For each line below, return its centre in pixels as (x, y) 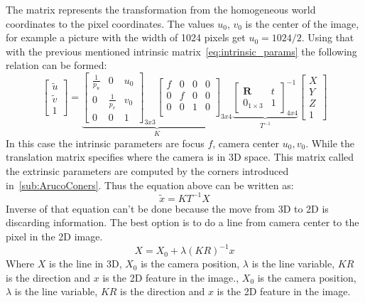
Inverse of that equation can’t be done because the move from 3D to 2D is (167, 208)
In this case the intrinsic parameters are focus (105, 143)
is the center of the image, (302, 23)
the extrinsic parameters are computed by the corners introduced (147, 171)
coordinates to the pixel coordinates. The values (110, 23)
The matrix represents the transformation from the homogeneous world (161, 9)
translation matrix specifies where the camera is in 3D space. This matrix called (180, 157)
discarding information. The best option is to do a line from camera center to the (182, 222)
